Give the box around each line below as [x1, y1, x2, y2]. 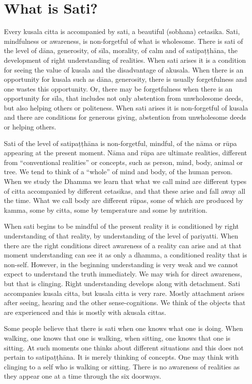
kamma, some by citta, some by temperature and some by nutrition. [4, 204, 208, 215]
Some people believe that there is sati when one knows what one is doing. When [4, 323, 243, 333]
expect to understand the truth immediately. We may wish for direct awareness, [4, 269, 242, 279]
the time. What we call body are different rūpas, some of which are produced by [4, 195, 243, 205]
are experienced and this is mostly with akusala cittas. [4, 307, 166, 317]
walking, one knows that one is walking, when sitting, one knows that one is [4, 332, 231, 343]
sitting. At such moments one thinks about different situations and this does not [4, 342, 244, 352]
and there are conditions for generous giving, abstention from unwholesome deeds [4, 112, 246, 122]
